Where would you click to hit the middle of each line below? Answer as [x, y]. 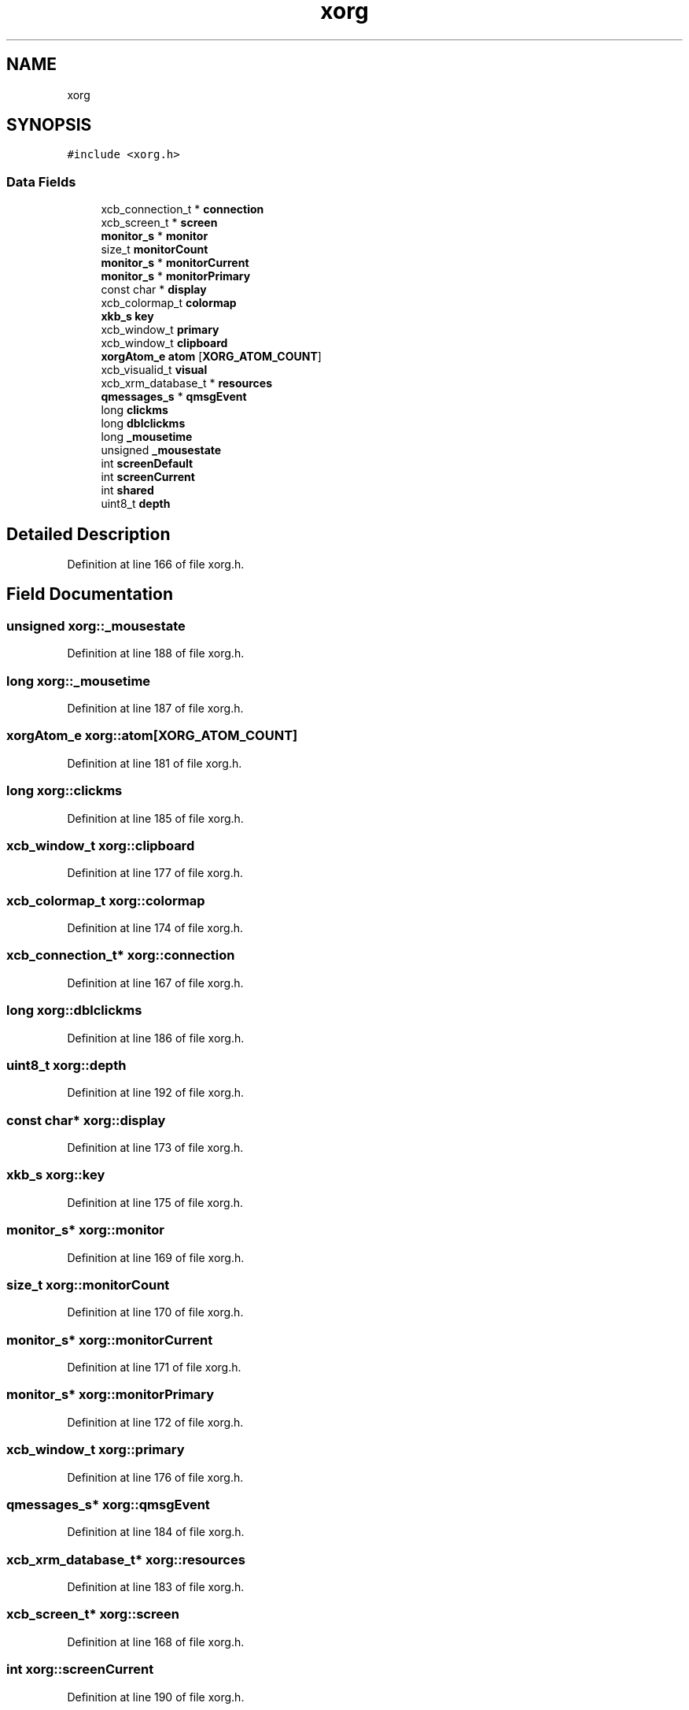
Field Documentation [90, 594]
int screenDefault [147, 464]
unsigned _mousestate [161, 450]
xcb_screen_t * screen [159, 223]
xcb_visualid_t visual [154, 370]
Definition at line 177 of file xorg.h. [155, 873]
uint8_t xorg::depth [66, 1065]
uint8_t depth [136, 504]
